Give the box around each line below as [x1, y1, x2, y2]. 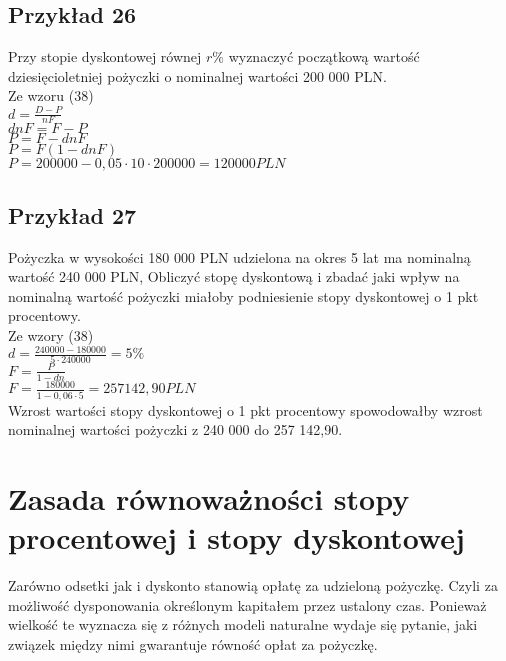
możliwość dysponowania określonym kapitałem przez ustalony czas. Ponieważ [8, 594, 487, 615]
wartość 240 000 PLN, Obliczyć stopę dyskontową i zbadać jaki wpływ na [8, 266, 460, 287]
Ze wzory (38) [8, 324, 94, 345]
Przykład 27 [8, 199, 137, 230]
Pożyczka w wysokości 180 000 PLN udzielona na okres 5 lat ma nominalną [8, 246, 471, 267]
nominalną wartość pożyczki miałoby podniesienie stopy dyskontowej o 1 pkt [8, 285, 479, 306]
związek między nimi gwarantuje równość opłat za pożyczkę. [8, 633, 378, 654]
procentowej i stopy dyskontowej [8, 517, 465, 558]
